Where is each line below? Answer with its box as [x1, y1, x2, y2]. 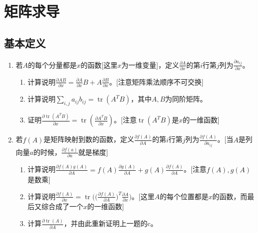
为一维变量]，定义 [121, 59, 179, 70]
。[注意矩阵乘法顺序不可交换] [109, 76, 204, 87]
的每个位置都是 [160, 191, 209, 201]
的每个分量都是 [28, 59, 77, 70]
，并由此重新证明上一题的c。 [64, 218, 158, 229]
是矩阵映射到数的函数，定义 [43, 134, 134, 144]
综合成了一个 [41, 201, 84, 212]
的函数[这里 [81, 59, 118, 70]
